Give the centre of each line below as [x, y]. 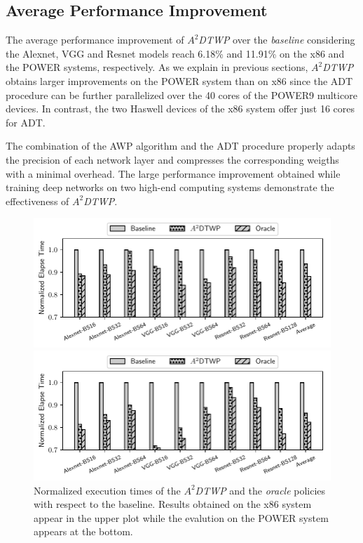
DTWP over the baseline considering [277, 40]
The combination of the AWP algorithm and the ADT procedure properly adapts [180, 146]
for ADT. [26, 122]
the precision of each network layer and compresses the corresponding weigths [172, 159]
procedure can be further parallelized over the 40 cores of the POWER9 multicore [181, 94]
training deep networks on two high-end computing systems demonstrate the [170, 187]
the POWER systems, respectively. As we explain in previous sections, [157, 67]
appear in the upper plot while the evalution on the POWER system [181, 517]
